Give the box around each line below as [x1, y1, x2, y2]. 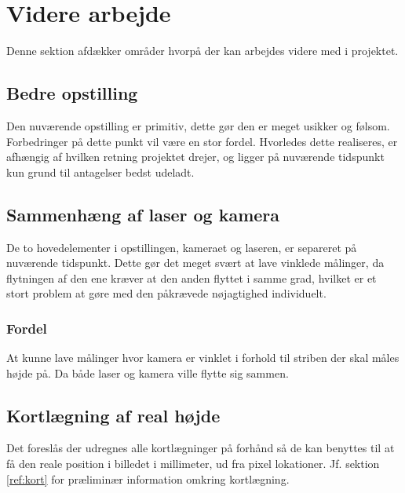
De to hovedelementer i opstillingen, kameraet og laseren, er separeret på [6, 239, 357, 255]
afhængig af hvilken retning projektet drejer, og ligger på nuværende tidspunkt [6, 148, 385, 165]
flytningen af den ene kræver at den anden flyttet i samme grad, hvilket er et [6, 269, 377, 286]
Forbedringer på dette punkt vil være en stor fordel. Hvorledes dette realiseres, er [6, 133, 398, 149]
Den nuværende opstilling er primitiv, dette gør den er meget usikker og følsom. [6, 117, 390, 133]
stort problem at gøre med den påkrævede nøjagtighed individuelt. [6, 285, 327, 301]
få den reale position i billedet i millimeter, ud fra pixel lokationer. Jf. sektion [6, 455, 380, 472]
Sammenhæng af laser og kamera [6, 202, 280, 226]
